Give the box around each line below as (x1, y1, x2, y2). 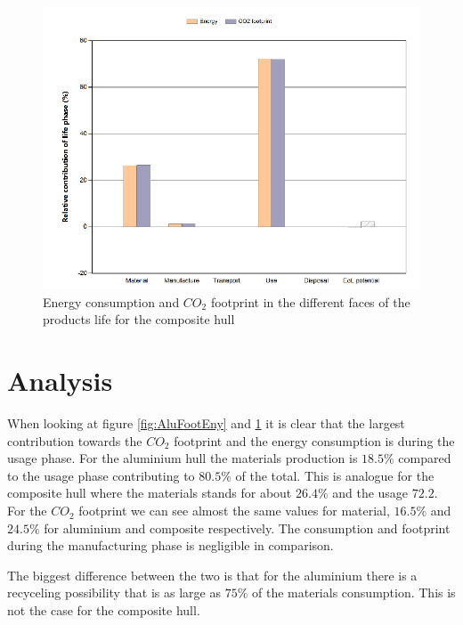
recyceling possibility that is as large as (7, 583, 222, 602)
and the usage (332, 483, 409, 502)
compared (398, 449, 451, 467)
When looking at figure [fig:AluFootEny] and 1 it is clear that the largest (7, 414, 405, 433)
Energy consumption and (43, 292, 180, 311)
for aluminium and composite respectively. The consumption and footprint (44, 518, 451, 537)
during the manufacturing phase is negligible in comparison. (7, 536, 334, 555)
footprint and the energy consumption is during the (174, 431, 455, 450)
